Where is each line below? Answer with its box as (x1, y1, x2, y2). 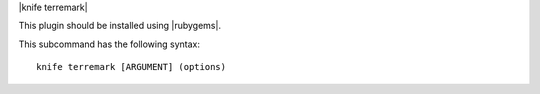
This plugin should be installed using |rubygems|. (18, 20, 222, 32)
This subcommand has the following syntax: (18, 38, 200, 50)
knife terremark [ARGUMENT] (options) (36, 61, 227, 73)
